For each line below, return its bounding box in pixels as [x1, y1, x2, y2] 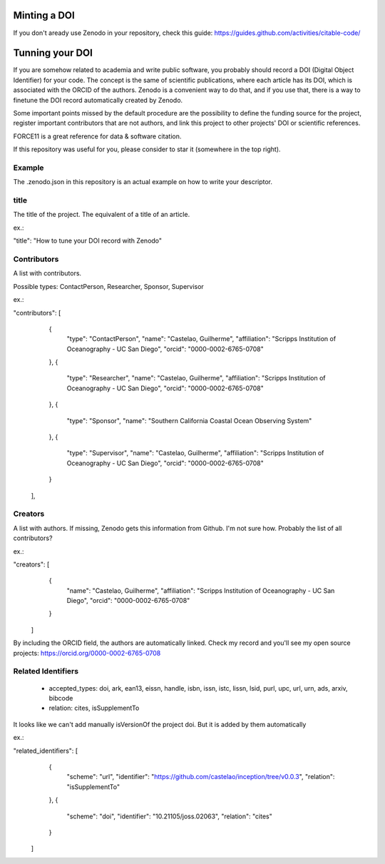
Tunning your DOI [13, 47, 93, 59]
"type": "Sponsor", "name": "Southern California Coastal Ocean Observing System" [66, 416, 312, 425]
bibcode [48, 694, 73, 702]
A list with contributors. [13, 269, 82, 278]
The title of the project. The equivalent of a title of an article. [13, 210, 190, 219]
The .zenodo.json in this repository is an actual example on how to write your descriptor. [13, 178, 273, 186]
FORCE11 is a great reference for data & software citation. [13, 132, 182, 141]
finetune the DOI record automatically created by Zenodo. [13, 96, 183, 104]
